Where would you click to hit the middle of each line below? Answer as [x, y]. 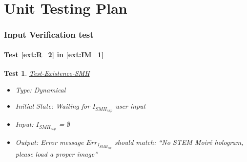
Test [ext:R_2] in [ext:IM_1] [54, 54]
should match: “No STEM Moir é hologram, [179, 142]
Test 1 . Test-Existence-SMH [47, 73]
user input [131, 106]
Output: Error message [50, 142]
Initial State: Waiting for [53, 106]
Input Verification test [49, 35]
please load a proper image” [57, 153]
